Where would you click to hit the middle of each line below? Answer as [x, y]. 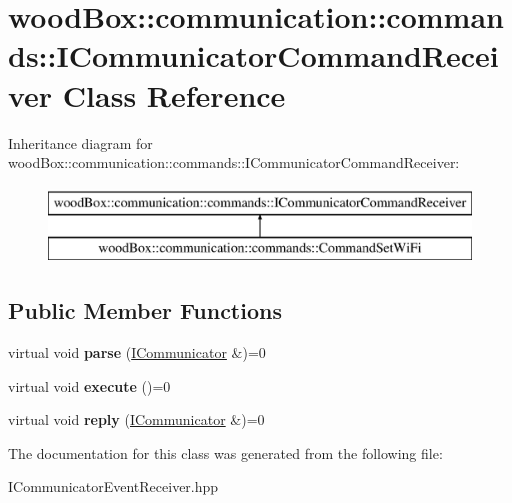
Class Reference [174, 94]
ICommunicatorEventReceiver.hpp [113, 486]
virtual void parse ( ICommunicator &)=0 [137, 352]
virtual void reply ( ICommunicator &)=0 [136, 419]
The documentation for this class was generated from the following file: [225, 452]
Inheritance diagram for [80, 142]
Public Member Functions [145, 310]
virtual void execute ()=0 [89, 385]
